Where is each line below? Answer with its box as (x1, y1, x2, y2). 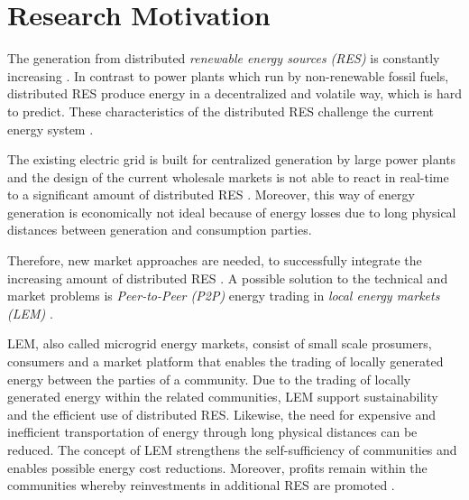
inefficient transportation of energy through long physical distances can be (7, 422, 418, 441)
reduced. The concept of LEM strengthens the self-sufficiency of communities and (7, 440, 457, 458)
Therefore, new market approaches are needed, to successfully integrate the (7, 251, 422, 270)
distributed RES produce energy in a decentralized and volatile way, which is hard (7, 84, 462, 103)
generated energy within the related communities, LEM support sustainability (7, 387, 438, 406)
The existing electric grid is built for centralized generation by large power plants (7, 150, 456, 169)
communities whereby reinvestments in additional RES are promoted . (7, 476, 395, 495)
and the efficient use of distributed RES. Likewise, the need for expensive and (7, 404, 437, 423)
